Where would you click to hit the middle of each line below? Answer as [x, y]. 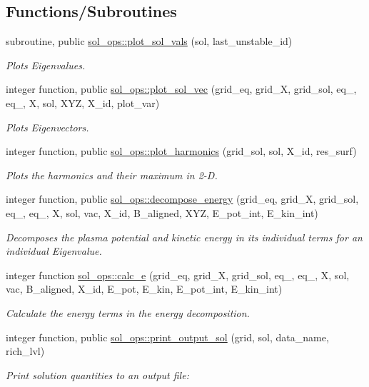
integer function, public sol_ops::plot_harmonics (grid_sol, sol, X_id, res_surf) [181, 151]
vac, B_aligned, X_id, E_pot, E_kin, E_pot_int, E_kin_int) [144, 289]
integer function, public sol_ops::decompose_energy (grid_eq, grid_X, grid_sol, [182, 199]
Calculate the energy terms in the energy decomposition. [128, 312]
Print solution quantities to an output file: [97, 375]
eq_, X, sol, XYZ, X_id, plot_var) [83, 102]
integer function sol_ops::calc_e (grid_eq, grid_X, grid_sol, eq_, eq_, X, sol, [178, 275]
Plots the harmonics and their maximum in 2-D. [112, 175]
